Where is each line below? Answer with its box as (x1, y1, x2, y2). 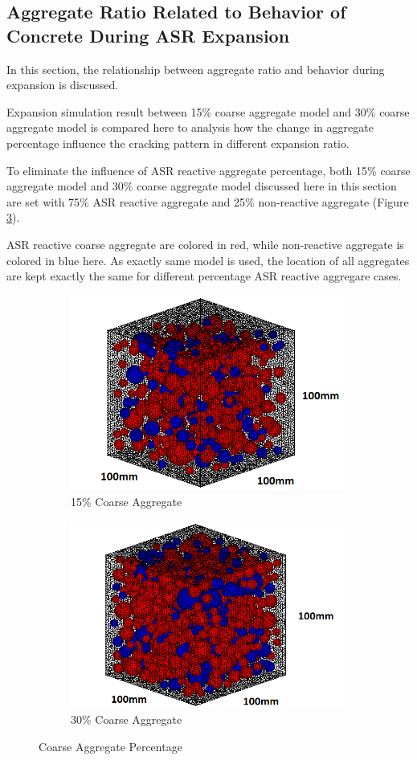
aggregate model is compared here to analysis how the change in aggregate (6, 119, 374, 136)
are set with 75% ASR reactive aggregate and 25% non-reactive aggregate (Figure (6, 193, 409, 210)
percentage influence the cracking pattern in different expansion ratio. (6, 134, 350, 151)
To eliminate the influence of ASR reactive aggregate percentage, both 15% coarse (6, 161, 411, 178)
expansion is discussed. (6, 76, 119, 93)
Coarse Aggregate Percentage (39, 738, 182, 754)
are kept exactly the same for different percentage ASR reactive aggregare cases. (6, 268, 402, 284)
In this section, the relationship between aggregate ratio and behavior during (6, 60, 385, 77)
